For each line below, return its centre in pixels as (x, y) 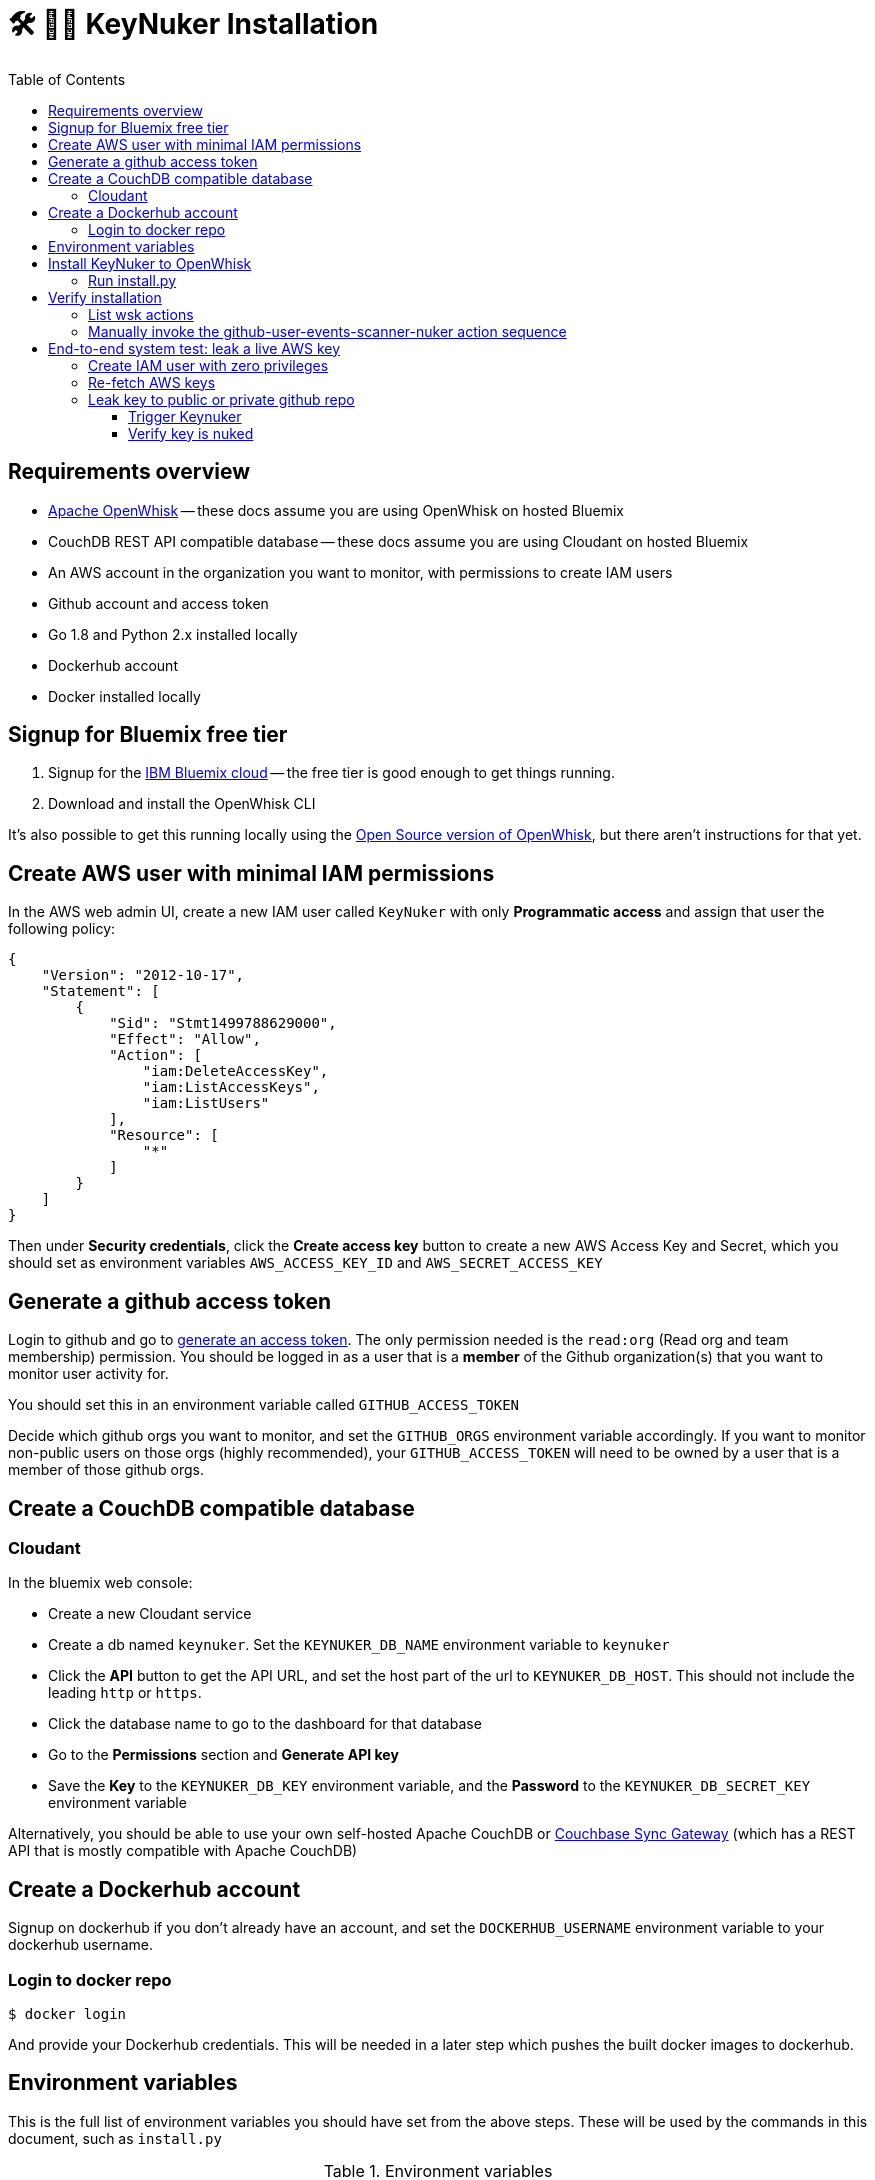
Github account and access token (158, 603)
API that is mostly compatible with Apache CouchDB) (183, 1851)
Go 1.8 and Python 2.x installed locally (173, 634)
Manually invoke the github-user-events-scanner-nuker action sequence (327, 331)
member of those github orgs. (106, 1470)
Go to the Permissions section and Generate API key (223, 1755)
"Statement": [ (100, 991)
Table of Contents (67, 79)
